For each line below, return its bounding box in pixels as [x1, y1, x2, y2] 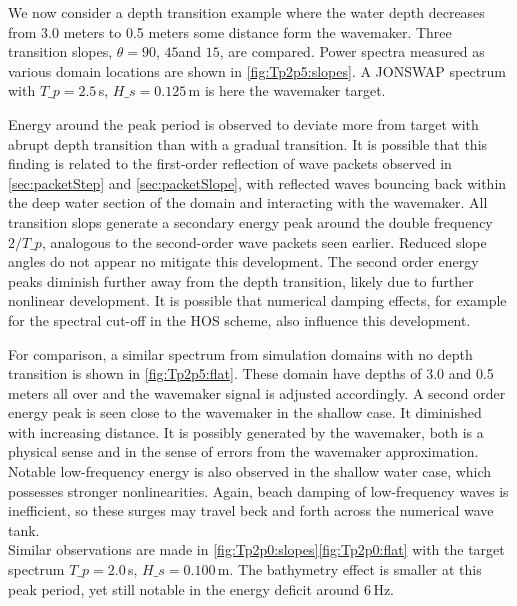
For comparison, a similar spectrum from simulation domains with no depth [8, 343, 473, 364]
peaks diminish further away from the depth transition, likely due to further [8, 270, 474, 291]
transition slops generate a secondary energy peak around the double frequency [8, 211, 493, 232]
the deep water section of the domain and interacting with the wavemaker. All [8, 192, 488, 213]
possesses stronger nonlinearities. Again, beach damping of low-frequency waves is [8, 480, 509, 501]
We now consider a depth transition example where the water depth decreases [8, 2, 485, 22]
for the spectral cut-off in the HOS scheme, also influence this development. [8, 309, 471, 330]
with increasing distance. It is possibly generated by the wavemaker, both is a [8, 421, 484, 442]
